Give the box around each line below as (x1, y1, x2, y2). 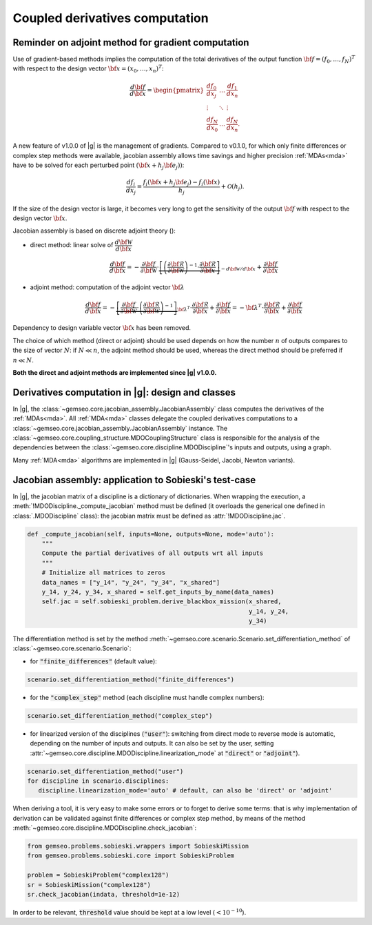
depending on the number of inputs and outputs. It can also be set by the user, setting (30, 739, 274, 748)
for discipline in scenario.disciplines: (27, 777, 169, 785)
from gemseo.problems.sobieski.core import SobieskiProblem (27, 852, 235, 859)
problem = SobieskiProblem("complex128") (27, 871, 169, 879)
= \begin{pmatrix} (147, 86, 205, 94)
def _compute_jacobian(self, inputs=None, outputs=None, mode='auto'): (27, 530, 275, 538)
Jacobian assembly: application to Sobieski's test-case (12, 474, 256, 486)
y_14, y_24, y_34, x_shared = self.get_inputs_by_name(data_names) (41, 587, 275, 596)
